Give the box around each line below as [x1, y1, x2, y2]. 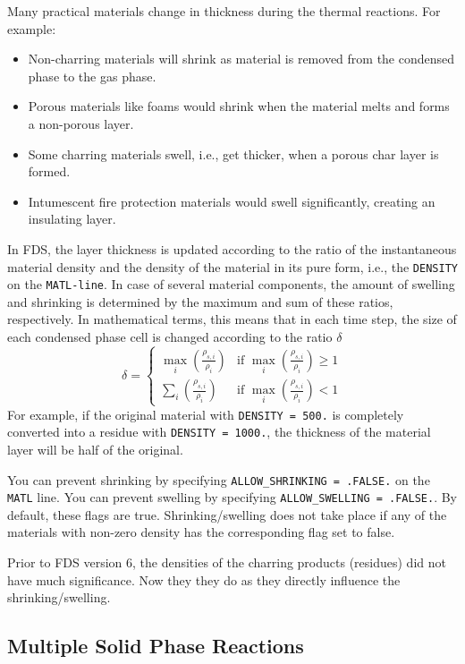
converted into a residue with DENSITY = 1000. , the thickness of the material [7, 422, 431, 441]
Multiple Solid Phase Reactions [7, 632, 304, 660]
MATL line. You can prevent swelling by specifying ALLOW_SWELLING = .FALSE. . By [7, 488, 458, 507]
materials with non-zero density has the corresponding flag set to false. [7, 523, 395, 541]
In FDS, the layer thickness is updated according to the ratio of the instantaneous [7, 239, 457, 258]
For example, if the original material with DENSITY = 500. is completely [7, 404, 404, 423]
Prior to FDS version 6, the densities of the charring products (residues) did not [7, 553, 446, 572]
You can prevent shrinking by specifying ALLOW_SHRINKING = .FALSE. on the [7, 470, 430, 489]
